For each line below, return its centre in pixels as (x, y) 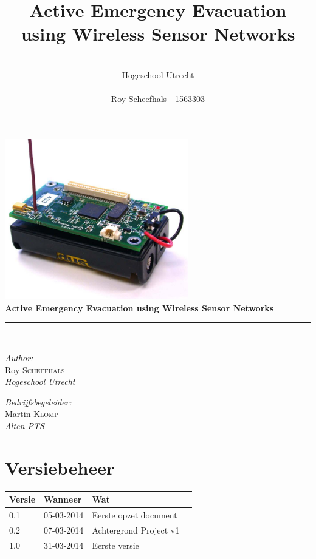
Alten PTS (25, 425)
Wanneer (63, 499)
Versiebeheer (60, 467)
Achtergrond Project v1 (136, 530)
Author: (19, 357)
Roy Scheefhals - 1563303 (158, 99)
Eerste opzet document (135, 515)
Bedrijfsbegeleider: (38, 401)
